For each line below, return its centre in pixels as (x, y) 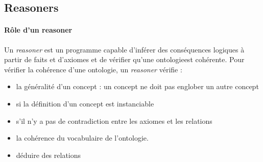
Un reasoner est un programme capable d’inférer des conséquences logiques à (124, 49)
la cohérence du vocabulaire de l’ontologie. (82, 138)
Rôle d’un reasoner (38, 30)
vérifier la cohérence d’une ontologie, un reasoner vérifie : (93, 69)
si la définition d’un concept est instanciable (85, 103)
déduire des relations (49, 155)
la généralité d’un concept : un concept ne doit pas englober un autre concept (137, 86)
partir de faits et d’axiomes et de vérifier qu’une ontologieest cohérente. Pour (124, 59)
